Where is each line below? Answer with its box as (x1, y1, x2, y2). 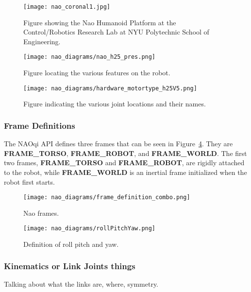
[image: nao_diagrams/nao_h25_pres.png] (23, 53, 156, 61)
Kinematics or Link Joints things (4, 259, 135, 272)
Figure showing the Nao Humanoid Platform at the (23, 17, 176, 27)
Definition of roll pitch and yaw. (23, 239, 119, 249)
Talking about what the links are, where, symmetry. (4, 278, 159, 289)
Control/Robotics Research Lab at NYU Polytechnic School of (23, 27, 209, 37)
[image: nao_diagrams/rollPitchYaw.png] (23, 225, 156, 232)
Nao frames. (23, 207, 59, 218)
